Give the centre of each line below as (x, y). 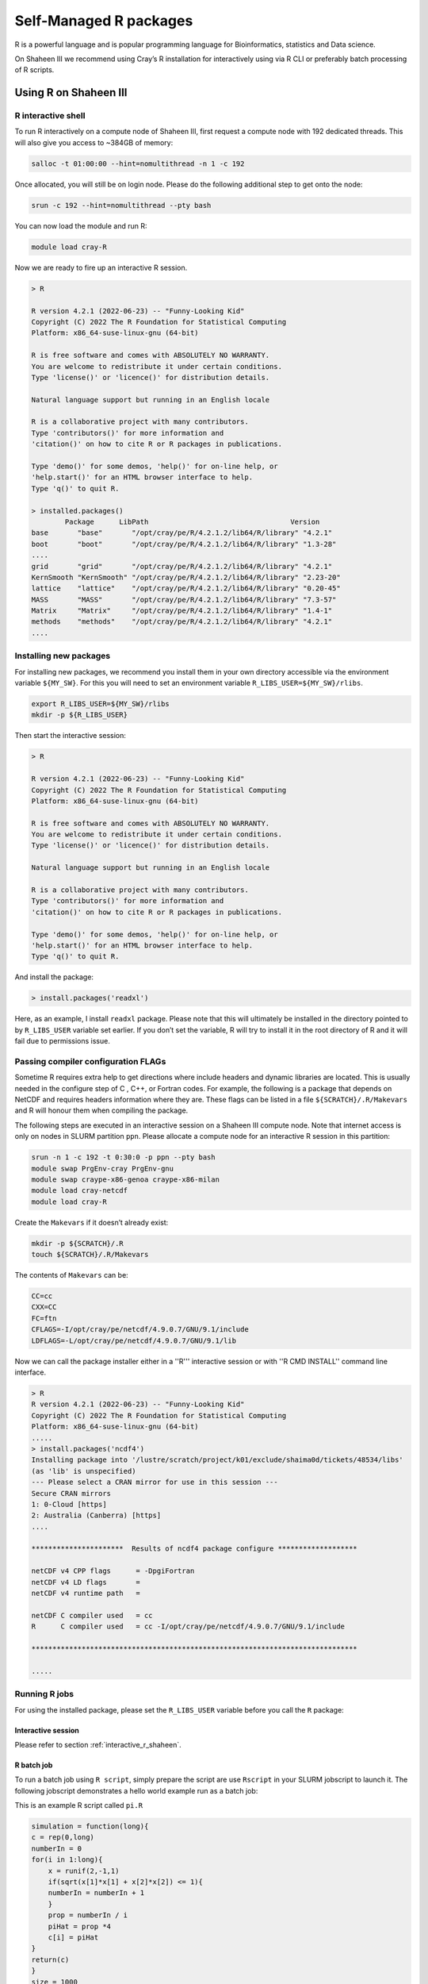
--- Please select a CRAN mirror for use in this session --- (155, 1482)
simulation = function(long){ (90, 1826)
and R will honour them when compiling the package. (101, 1110)
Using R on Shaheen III (71, 92)
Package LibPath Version (192, 521)
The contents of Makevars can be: (71, 1275)
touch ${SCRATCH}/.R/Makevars (90, 1255)
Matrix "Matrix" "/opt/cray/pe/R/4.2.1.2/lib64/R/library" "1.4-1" (182, 611)
